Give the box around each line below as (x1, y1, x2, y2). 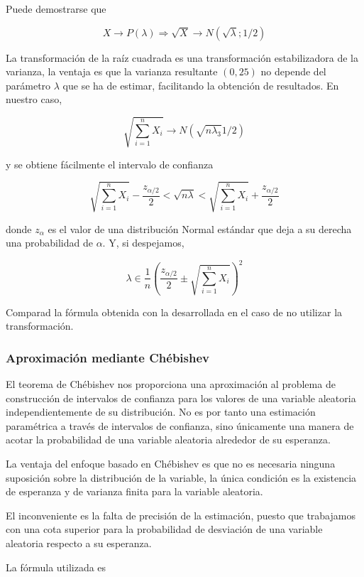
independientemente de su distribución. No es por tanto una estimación (6, 404, 316, 419)
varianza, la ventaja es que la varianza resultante (6, 64, 218, 79)
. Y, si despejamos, (102, 235, 184, 250)
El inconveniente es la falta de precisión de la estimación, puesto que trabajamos (6, 507, 355, 522)
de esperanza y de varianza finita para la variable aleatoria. (6, 484, 263, 499)
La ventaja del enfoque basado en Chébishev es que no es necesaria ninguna (6, 455, 336, 470)
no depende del (260, 64, 326, 79)
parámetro (6, 77, 51, 92)
